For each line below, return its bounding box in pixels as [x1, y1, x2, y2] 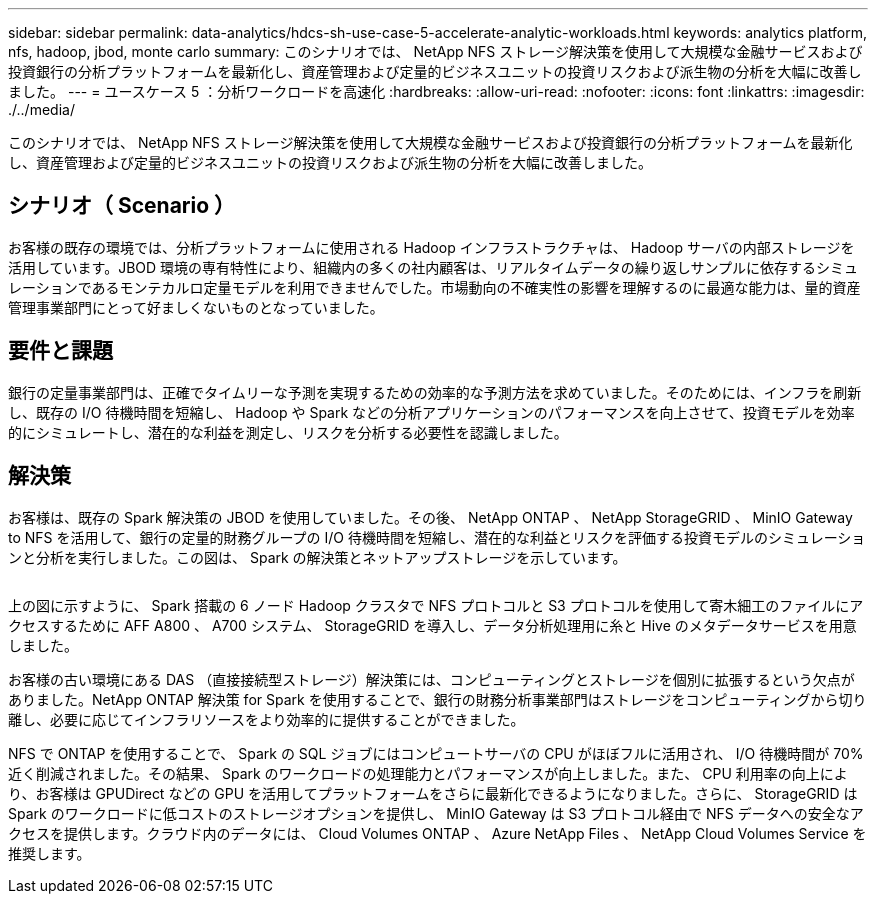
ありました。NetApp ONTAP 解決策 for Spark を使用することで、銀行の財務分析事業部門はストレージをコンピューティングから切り [8, 690, 867, 708]
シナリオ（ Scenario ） [8, 193, 236, 219]
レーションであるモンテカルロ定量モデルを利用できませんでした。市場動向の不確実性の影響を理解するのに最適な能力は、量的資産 [8, 278, 861, 296]
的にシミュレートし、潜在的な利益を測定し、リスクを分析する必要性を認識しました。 [8, 423, 568, 441]
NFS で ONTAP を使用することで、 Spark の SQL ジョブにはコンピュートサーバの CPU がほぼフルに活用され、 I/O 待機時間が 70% [8, 744, 864, 762]
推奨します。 [8, 844, 91, 862]
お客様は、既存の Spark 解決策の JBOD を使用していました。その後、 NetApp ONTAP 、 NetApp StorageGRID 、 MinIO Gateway [8, 508, 853, 526]
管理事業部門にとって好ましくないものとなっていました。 [8, 298, 384, 316]
